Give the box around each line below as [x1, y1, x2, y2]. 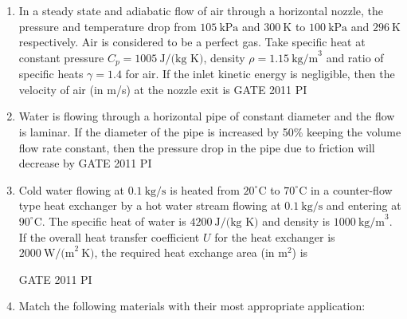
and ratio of [326, 49, 384, 65]
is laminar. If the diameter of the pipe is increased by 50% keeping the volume [18, 124, 401, 140]
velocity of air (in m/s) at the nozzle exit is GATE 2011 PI [18, 81, 307, 97]
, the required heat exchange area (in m [94, 244, 288, 261]
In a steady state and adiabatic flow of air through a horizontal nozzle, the [18, 2, 384, 18]
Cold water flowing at [18, 181, 125, 198]
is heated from [170, 181, 240, 198]
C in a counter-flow [299, 181, 393, 198]
